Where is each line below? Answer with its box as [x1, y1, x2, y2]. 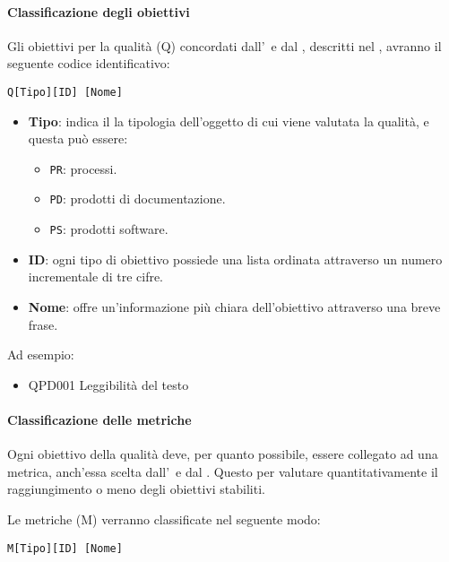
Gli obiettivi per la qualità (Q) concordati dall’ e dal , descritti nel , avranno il [7, 36, 442, 55]
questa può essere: [28, 129, 128, 148]
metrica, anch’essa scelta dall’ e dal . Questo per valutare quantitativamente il [7, 462, 438, 480]
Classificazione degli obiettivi [7, 2, 190, 21]
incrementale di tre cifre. [28, 267, 164, 286]
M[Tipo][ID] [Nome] [7, 541, 123, 555]
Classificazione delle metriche [7, 410, 192, 428]
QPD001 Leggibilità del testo [28, 375, 189, 393]
